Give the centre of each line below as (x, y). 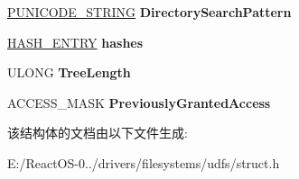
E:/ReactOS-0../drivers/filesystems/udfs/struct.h (144, 162)
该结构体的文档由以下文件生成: (98, 133)
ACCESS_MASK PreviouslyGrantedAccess (139, 102)
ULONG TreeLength (69, 72)
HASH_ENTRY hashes (75, 42)
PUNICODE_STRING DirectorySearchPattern (149, 12)
